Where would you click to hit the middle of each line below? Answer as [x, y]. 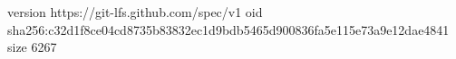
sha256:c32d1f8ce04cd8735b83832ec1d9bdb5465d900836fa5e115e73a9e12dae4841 [228, 29]
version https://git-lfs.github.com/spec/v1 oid [135, 12]
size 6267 [32, 47]
